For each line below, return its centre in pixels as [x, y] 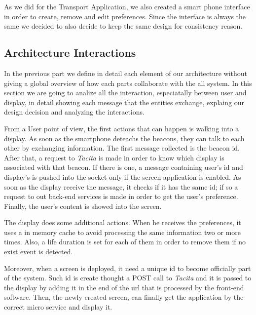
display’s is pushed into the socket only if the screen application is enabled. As [123, 177]
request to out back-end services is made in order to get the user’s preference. [121, 196]
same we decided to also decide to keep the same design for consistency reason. [123, 26]
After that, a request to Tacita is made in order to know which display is [114, 157]
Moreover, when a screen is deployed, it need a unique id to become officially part [128, 268]
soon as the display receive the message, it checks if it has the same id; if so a [121, 186]
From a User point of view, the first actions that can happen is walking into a [122, 128]
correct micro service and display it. [58, 307]
